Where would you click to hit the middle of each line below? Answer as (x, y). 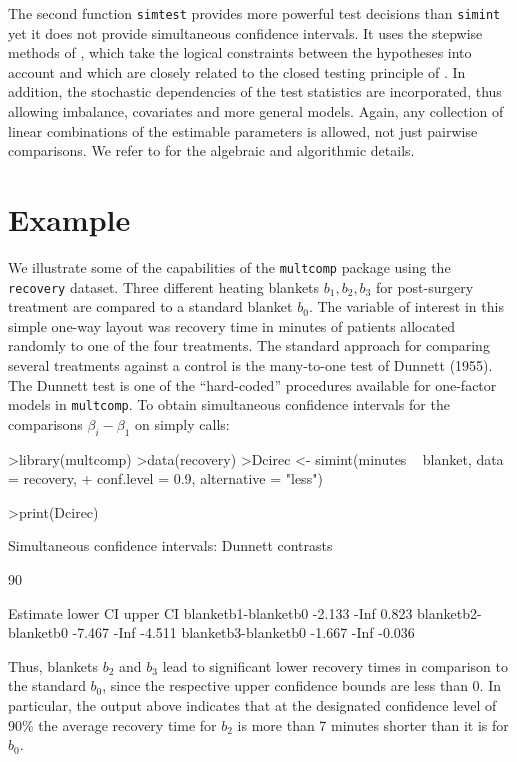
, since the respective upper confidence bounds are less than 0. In (301, 685)
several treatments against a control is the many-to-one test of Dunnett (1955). (250, 365)
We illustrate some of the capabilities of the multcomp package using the (229, 266)
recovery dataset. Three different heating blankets (164, 286)
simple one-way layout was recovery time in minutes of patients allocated (232, 325)
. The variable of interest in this (406, 306)
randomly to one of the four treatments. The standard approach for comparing (249, 345)
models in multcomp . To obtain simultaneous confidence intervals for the (229, 404)
